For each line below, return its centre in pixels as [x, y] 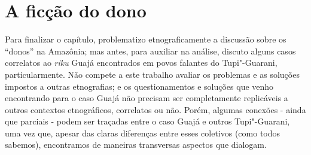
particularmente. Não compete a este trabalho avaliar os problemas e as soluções [152, 74]
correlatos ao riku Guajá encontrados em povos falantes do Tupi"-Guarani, [141, 63]
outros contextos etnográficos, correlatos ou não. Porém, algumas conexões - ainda [155, 109]
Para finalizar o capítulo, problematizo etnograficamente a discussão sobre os [146, 39]
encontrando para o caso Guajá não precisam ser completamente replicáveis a [147, 98]
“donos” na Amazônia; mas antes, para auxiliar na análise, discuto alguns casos [150, 51]
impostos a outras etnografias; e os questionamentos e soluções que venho [139, 86]
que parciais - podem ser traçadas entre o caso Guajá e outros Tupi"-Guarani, [147, 121]
